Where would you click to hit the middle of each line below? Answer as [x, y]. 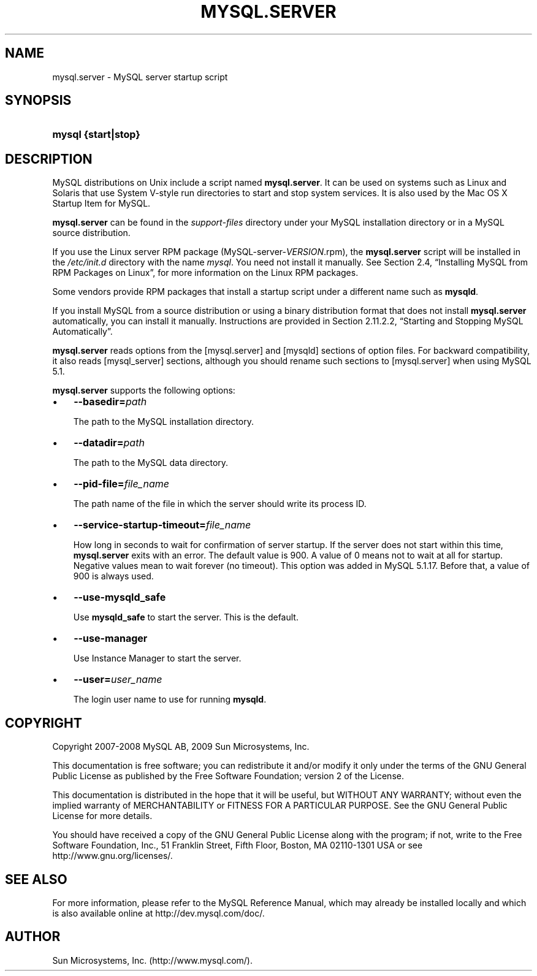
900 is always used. [113, 576]
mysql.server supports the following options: [144, 391]
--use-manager [111, 639]
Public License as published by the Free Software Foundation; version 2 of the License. [228, 776]
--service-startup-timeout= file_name [162, 525]
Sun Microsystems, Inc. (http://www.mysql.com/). [152, 960]
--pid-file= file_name [121, 484]
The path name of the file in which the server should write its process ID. [220, 504]
